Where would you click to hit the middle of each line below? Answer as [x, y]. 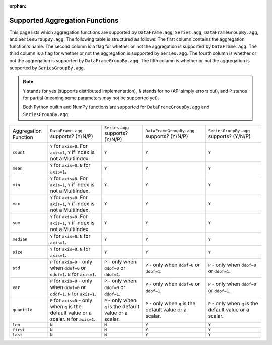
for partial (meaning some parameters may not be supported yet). [91, 98]
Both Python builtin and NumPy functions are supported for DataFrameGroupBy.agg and [116, 107]
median [20, 239]
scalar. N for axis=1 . [73, 319]
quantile [22, 309]
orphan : [18, 6]
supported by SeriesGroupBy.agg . [47, 68]
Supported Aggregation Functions [64, 20]
